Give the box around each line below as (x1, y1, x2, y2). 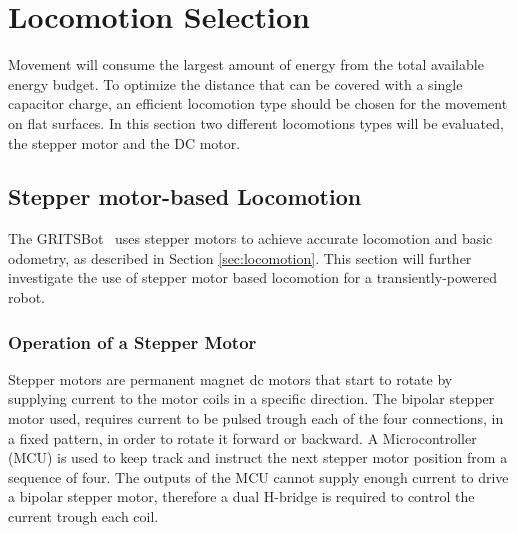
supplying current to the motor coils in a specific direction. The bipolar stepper (8, 388, 495, 409)
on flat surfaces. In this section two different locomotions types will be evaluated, (8, 112, 504, 133)
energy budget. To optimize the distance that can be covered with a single (8, 73, 463, 94)
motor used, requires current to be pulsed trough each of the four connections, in (8, 408, 504, 429)
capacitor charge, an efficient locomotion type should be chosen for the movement (8, 93, 508, 114)
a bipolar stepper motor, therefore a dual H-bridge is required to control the (8, 486, 475, 507)
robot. (8, 287, 46, 308)
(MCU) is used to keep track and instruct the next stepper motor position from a (8, 447, 508, 468)
